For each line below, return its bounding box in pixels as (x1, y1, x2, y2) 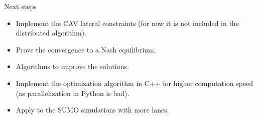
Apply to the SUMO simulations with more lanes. (16, 104, 169, 115)
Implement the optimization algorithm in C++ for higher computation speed (16, 77, 253, 88)
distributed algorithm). (16, 27, 86, 38)
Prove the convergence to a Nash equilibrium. (16, 44, 156, 54)
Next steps (4, 1, 37, 11)
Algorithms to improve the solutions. (16, 61, 129, 71)
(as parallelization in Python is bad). (16, 87, 130, 98)
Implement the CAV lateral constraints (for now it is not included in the (16, 17, 239, 28)
